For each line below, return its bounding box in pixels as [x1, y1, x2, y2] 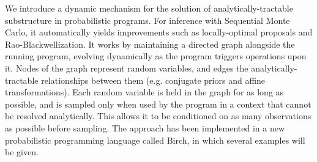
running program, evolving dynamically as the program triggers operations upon [5, 50, 307, 62]
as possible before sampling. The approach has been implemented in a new [5, 121, 285, 134]
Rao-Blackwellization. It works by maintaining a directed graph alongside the [5, 37, 295, 50]
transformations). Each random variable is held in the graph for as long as [5, 86, 284, 98]
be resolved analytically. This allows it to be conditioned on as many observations [5, 109, 311, 122]
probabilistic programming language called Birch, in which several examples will [5, 133, 305, 146]
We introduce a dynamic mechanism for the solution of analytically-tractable [5, 2, 293, 14]
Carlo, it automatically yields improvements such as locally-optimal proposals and [5, 26, 313, 39]
